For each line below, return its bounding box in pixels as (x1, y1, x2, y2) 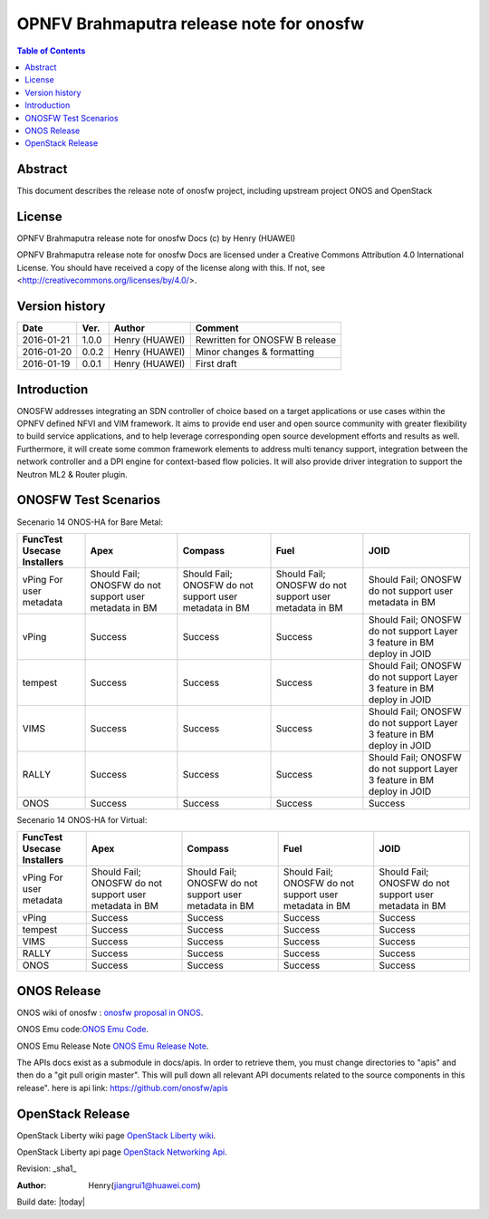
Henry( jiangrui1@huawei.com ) (88, 1179, 201, 1191)
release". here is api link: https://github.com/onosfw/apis (16, 1082, 228, 1093)
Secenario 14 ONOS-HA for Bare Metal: (16, 517, 163, 527)
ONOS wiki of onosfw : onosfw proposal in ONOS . (16, 1007, 204, 1018)
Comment (195, 322, 239, 334)
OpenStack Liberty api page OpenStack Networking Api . (16, 1146, 227, 1157)
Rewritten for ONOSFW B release (195, 334, 337, 346)
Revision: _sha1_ (16, 1163, 77, 1174)
